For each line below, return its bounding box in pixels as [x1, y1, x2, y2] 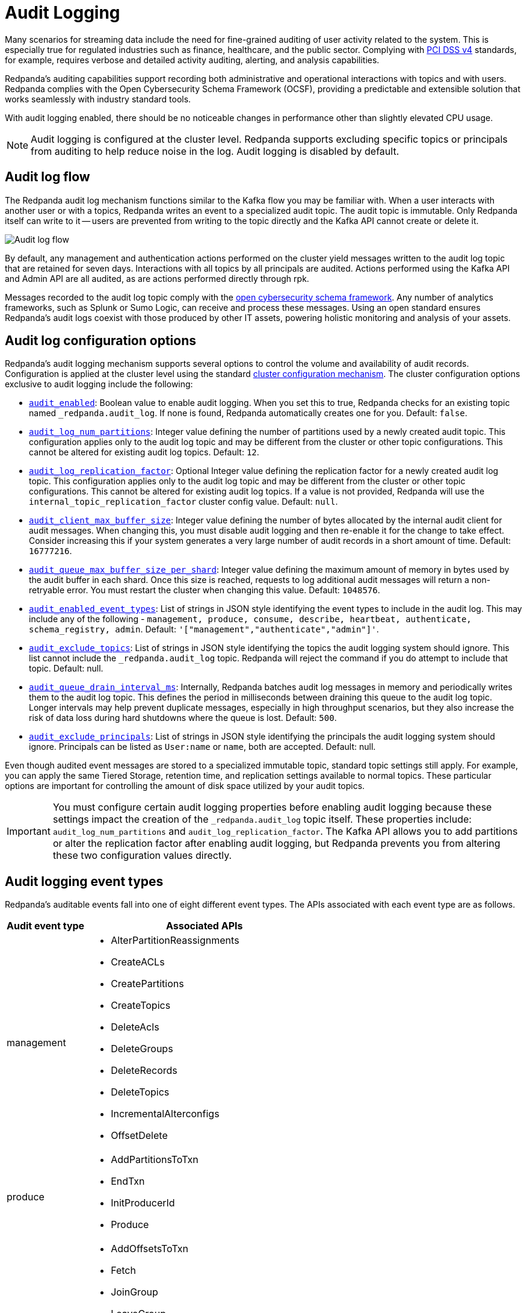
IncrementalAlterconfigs [111, 1108, 220, 1120]
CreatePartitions [111, 978, 184, 990]
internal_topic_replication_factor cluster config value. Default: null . [29, 496, 338, 507]
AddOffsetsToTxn [111, 1243, 188, 1255]
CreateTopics [111, 999, 171, 1012]
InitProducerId [111, 1197, 175, 1209]
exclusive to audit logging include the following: [5, 379, 193, 390]
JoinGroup [111, 1286, 158, 1299]
